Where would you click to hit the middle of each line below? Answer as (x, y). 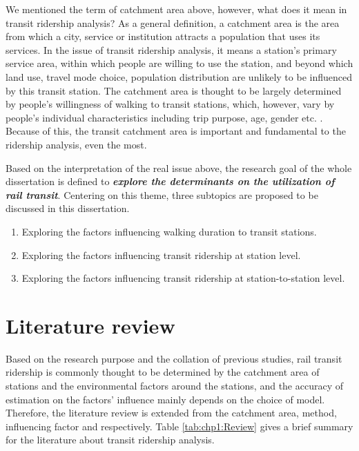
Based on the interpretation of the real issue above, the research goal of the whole (179, 167)
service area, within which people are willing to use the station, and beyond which (179, 63)
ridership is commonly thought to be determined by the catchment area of (163, 372)
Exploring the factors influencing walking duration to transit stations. (169, 231)
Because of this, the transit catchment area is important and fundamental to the (176, 131)
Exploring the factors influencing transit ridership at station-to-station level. (183, 278)
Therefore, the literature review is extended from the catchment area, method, (171, 413)
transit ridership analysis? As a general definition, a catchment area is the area (173, 22)
